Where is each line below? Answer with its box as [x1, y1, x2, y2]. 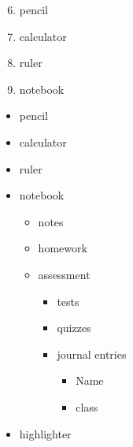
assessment [38, 266, 91, 282]
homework [38, 240, 87, 256]
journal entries [57, 345, 127, 362]
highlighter [19, 425, 72, 441]
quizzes [57, 319, 91, 336]
